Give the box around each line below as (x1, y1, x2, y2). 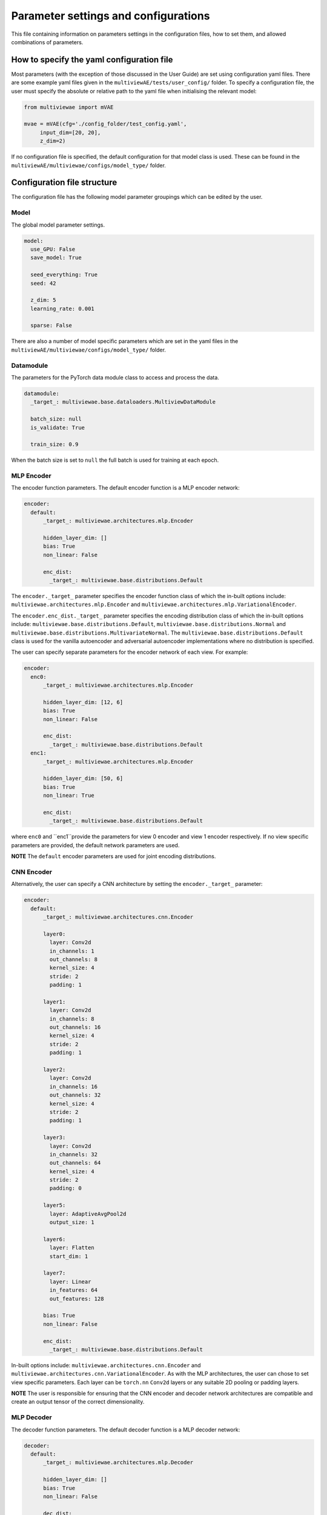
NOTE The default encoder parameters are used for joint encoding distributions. (11, 853, 216, 860)
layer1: (43, 998, 66, 1005)
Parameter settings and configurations (11, 9, 210, 22)
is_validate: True (30, 424, 85, 431)
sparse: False (30, 322, 73, 329)
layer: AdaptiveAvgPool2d (49, 1210, 127, 1217)
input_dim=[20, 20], (39, 129, 101, 136)
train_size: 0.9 (30, 441, 79, 448)
